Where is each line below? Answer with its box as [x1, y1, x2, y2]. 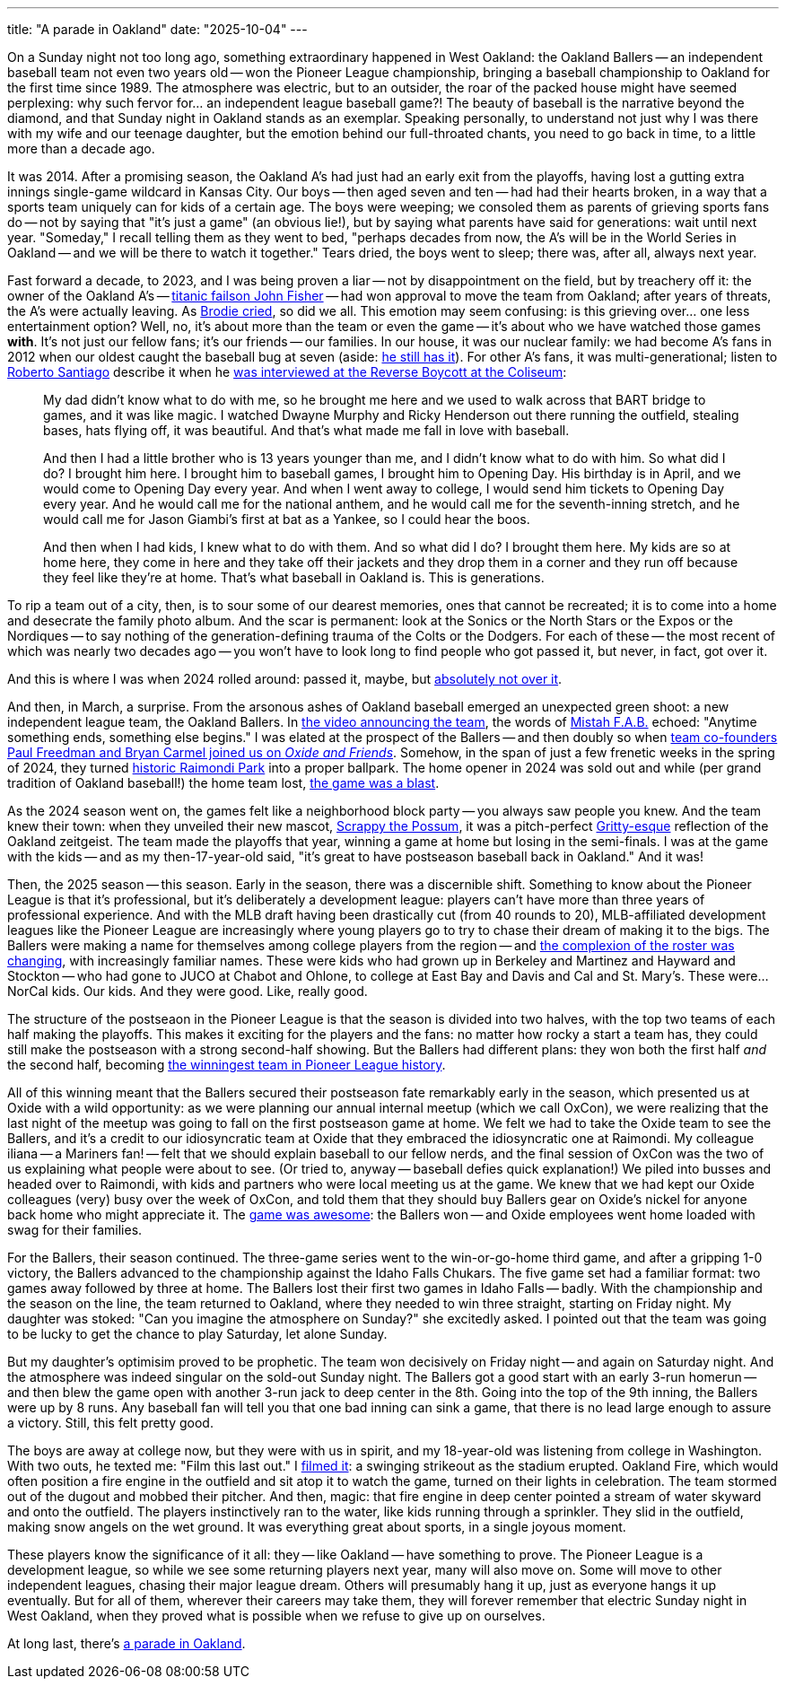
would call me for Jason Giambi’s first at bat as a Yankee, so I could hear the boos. [43, 511, 530, 527]
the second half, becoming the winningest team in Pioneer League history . [7, 1057, 446, 1072]
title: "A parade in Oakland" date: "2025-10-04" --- [7, 22, 308, 37]
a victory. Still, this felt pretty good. [7, 1415, 214, 1430]
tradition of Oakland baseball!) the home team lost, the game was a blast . [7, 775, 440, 791]
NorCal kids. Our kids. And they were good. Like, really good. [7, 983, 368, 999]
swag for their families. [7, 1222, 143, 1237]
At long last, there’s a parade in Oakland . [7, 1636, 246, 1651]
